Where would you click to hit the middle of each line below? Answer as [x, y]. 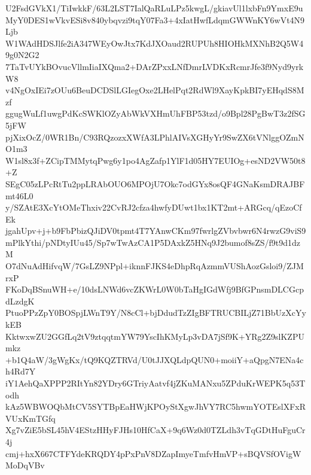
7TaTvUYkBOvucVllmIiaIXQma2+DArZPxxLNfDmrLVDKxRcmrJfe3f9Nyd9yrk [155, 66]
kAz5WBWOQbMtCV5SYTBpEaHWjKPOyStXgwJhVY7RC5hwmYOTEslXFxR [155, 407]
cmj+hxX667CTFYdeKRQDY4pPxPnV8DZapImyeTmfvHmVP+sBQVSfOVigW [153, 453]
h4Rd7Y [21, 371]
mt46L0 [19, 195]
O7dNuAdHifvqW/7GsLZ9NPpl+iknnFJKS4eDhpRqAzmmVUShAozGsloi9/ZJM [155, 266]
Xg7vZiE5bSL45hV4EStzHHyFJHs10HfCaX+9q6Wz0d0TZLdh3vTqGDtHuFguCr [155, 430]
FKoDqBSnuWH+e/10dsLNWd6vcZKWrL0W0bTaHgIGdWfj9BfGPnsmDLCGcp [155, 289]
